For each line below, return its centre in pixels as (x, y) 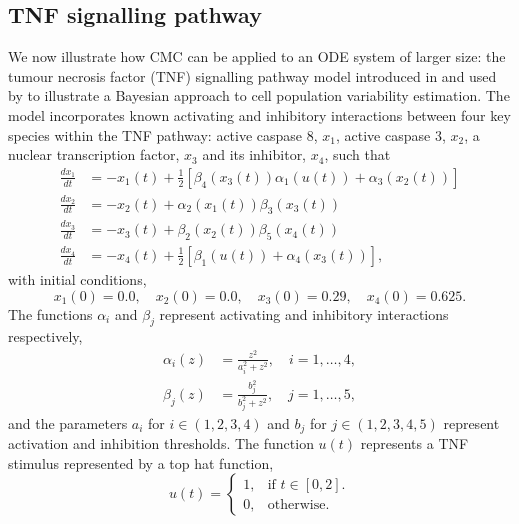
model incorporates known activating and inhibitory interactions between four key (259, 114)
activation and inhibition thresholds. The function (161, 443)
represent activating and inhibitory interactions (304, 313)
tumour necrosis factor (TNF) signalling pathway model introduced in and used (252, 75)
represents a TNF (414, 443)
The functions (50, 313)
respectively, (45, 336)
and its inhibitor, (254, 154)
